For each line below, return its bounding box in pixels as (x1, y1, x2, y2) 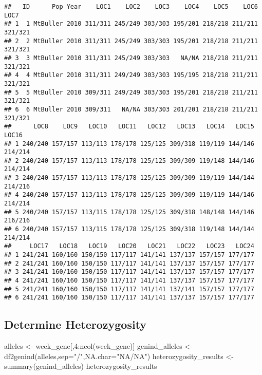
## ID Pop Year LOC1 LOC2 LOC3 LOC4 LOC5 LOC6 (4, 3, 258, 10)
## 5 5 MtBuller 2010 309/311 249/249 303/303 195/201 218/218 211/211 (4, 88, 258, 96)
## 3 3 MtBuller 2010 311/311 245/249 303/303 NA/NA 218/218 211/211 (4, 54, 258, 62)
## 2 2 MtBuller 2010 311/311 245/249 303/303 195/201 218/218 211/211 (4, 37, 258, 45)
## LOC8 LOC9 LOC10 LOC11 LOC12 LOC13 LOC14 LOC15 (4, 123, 254, 130)
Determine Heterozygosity (4, 316, 147, 332)
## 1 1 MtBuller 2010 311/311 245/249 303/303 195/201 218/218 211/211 (4, 20, 258, 28)
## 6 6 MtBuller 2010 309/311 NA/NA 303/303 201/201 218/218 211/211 (4, 105, 258, 113)
